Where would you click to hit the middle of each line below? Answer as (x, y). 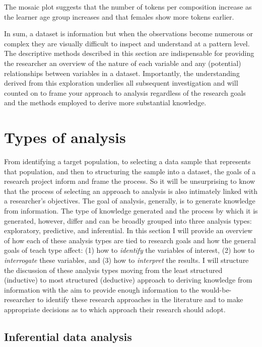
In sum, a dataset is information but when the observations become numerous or (129, 33)
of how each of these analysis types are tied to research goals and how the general (130, 240)
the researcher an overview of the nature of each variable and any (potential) (123, 63)
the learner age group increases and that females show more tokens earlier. (119, 16)
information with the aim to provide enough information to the (102, 289)
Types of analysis (65, 137)
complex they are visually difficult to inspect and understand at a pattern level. (127, 43)
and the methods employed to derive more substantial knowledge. (105, 102)
